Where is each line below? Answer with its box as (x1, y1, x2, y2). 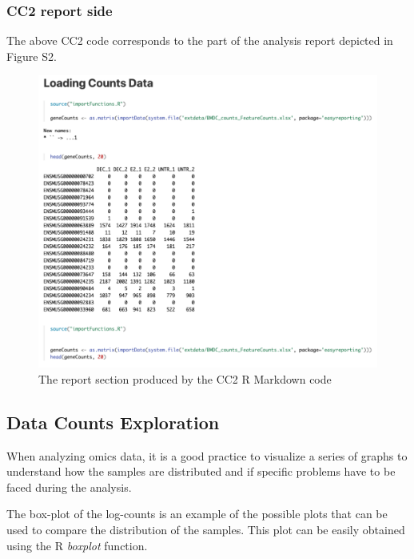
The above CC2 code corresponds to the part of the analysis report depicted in (6, 32, 393, 49)
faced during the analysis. (6, 478, 132, 495)
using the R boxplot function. (6, 537, 148, 553)
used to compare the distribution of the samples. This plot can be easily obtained (6, 521, 405, 537)
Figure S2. (6, 47, 57, 64)
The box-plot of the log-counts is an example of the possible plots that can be (6, 505, 388, 522)
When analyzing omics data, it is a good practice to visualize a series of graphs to (6, 447, 408, 464)
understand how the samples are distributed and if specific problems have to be (6, 463, 396, 480)
